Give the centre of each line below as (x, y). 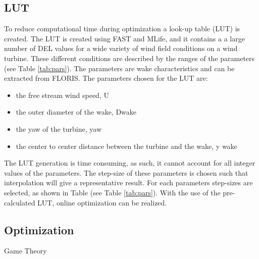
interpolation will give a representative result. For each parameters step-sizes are (128, 183)
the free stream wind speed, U (62, 95)
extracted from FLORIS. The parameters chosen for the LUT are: (106, 78)
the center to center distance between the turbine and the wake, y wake (126, 146)
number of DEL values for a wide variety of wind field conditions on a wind (121, 48)
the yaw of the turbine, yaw (59, 128)
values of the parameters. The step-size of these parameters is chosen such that (126, 172)
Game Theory (25, 251)
